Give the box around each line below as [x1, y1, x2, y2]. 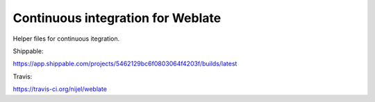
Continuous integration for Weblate [12, 10, 222, 25]
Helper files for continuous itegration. [12, 34, 120, 43]
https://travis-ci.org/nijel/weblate [12, 85, 108, 93]
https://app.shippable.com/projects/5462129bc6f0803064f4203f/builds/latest [12, 59, 237, 68]
